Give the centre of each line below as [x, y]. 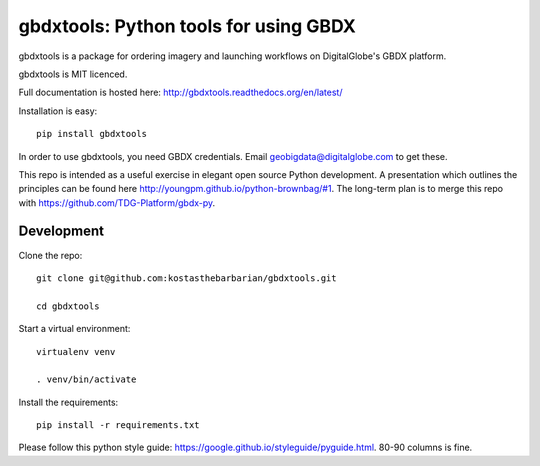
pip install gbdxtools [92, 134]
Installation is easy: [58, 111]
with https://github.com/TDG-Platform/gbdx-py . [117, 202]
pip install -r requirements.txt [118, 425]
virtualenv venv [76, 351]
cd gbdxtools [68, 306]
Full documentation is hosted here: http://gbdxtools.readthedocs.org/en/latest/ [180, 92]
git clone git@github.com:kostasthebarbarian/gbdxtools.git [186, 278]
